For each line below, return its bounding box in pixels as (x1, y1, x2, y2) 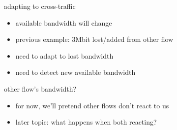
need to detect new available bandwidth (15, 67, 136, 77)
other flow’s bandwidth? (4, 83, 77, 94)
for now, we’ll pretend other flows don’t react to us (15, 100, 169, 110)
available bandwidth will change (15, 17, 112, 28)
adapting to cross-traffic (4, 1, 76, 11)
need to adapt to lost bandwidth (15, 50, 114, 61)
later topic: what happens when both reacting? (15, 117, 157, 127)
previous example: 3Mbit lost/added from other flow (15, 34, 174, 44)
